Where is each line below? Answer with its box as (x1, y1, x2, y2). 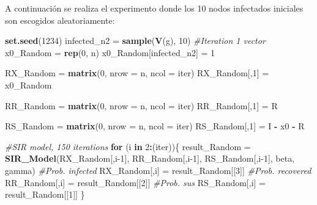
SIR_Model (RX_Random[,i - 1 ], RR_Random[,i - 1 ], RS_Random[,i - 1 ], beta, (5, 152, 295, 165)
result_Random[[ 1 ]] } (5, 188, 85, 201)
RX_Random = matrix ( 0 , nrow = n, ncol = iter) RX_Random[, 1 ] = (5, 67, 269, 79)
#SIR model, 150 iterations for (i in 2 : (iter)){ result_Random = (5, 140, 251, 153)
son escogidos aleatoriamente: (5, 13, 115, 26)
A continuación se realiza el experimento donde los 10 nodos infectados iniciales (5, 2, 304, 14)
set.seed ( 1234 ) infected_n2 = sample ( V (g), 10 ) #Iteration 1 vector (5, 34, 266, 47)
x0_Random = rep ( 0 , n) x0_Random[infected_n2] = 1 (5, 46, 215, 59)
